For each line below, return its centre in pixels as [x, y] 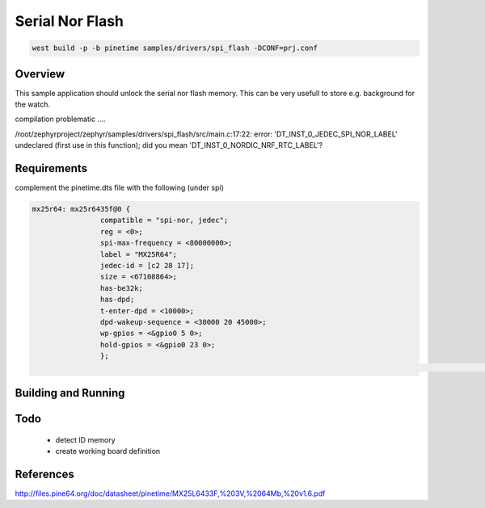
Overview [40, 74]
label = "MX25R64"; [139, 254]
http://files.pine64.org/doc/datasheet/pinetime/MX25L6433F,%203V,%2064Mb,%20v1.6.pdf [170, 493]
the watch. [33, 104]
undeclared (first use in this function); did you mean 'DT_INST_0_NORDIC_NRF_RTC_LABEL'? [169, 145]
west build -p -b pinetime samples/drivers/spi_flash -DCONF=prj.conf [175, 48]
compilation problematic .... [60, 119]
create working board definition [108, 451]
